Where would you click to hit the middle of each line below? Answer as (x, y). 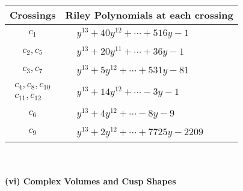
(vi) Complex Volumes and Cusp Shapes (91, 181)
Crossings (33, 15)
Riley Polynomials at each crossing (149, 15)
